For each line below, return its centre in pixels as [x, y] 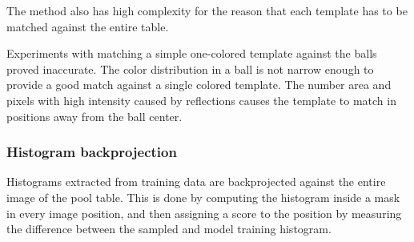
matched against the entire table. [88, 26]
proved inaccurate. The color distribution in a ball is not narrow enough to [190, 69]
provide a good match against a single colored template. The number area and [199, 85]
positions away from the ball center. [94, 116]
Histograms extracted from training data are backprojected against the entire [196, 181]
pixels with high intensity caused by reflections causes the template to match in [201, 100]
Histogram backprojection [92, 152]
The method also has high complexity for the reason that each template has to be [207, 10]
